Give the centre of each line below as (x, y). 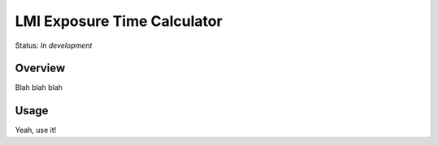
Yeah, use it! (36, 130)
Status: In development (54, 45)
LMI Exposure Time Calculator (119, 21)
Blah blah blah (39, 87)
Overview (40, 68)
